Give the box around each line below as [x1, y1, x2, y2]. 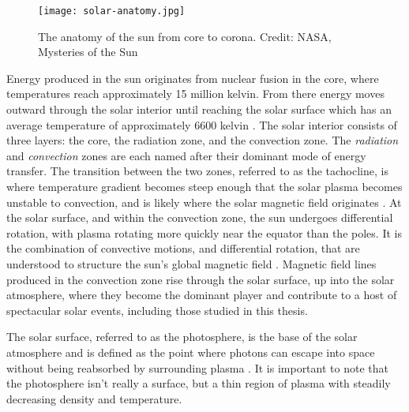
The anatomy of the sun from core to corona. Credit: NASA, [38, 28, 332, 44]
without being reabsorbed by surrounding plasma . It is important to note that [6, 359, 388, 376]
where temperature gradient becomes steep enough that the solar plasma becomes [6, 178, 403, 194]
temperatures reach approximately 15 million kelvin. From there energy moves [6, 85, 385, 102]
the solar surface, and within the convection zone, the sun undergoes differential [6, 209, 393, 226]
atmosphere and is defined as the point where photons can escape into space [6, 343, 375, 360]
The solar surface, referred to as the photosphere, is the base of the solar [6, 328, 358, 345]
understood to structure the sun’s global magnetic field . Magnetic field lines [6, 255, 377, 272]
